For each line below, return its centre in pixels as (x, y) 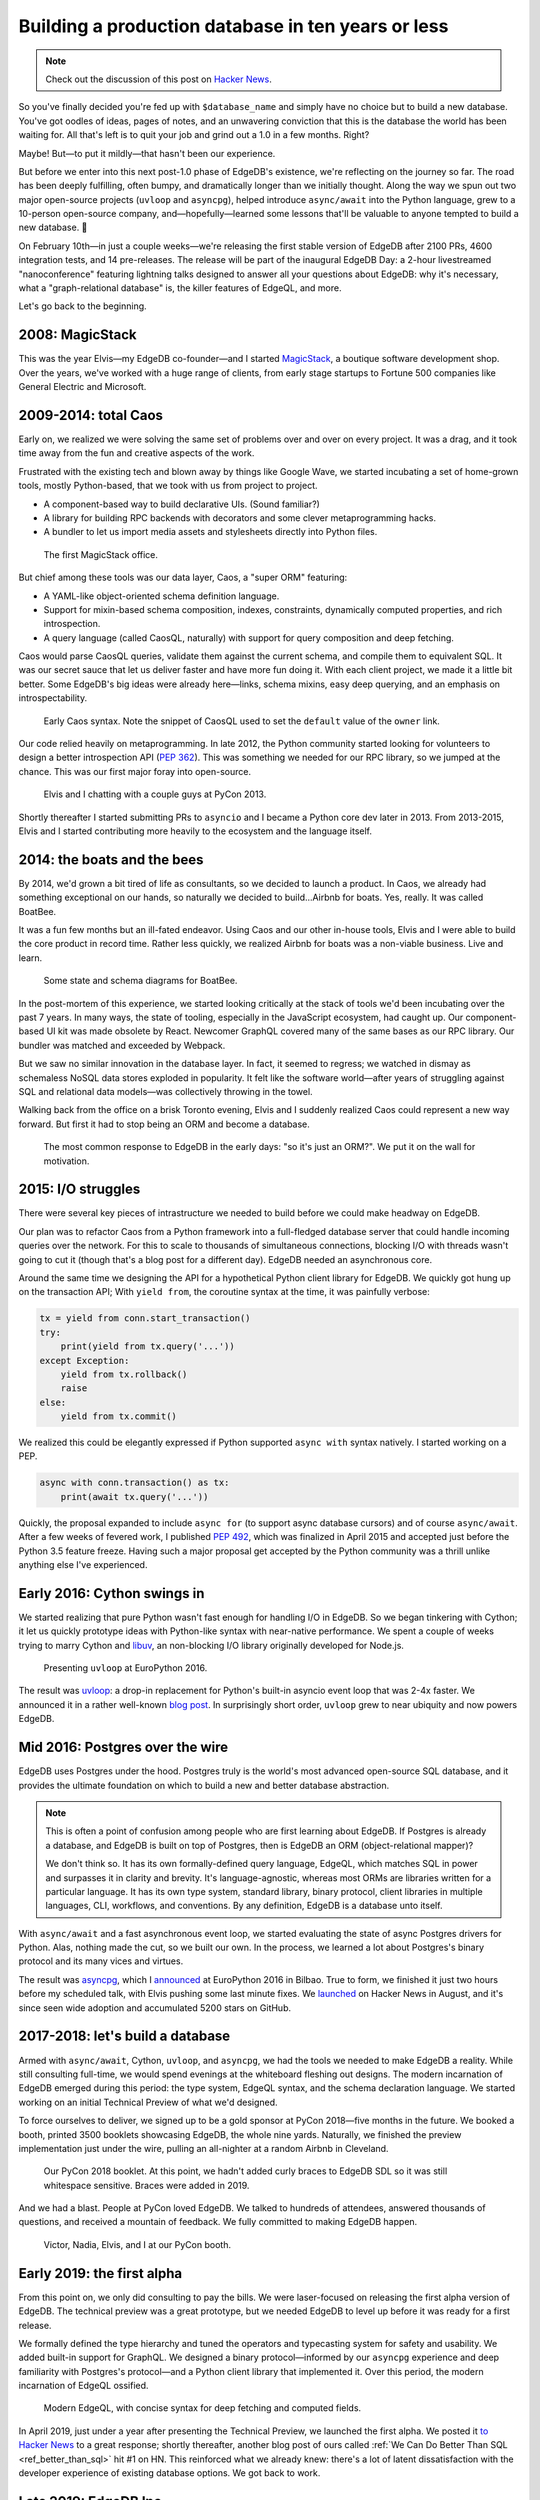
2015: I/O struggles (79, 1189)
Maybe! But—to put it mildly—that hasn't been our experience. (147, 153)
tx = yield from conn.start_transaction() (145, 1318)
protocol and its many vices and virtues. (101, 1961)
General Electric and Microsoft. (82, 387)
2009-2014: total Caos (91, 415)
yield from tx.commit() (118, 1416)
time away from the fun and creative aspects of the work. (136, 453)
